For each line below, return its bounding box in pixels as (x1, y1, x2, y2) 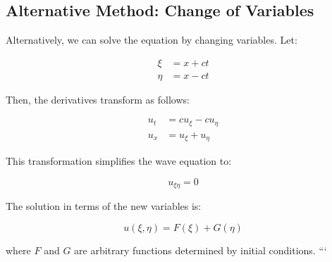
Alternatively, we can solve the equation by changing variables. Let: (6, 32, 297, 47)
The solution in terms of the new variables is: (6, 199, 202, 213)
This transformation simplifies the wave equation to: (6, 154, 232, 168)
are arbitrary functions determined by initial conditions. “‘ (74, 243, 327, 258)
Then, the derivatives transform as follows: (6, 92, 190, 106)
